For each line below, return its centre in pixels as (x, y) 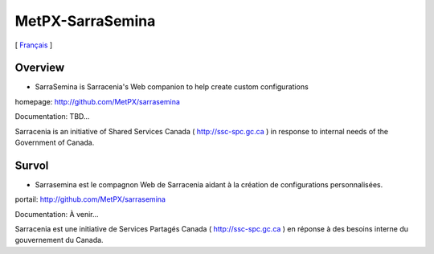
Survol (32, 165)
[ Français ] (34, 45)
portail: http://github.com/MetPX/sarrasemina (90, 199)
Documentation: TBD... (52, 117)
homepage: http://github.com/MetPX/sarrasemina (98, 101)
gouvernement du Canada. (59, 240)
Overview (40, 68)
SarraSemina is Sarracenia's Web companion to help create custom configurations (172, 87)
